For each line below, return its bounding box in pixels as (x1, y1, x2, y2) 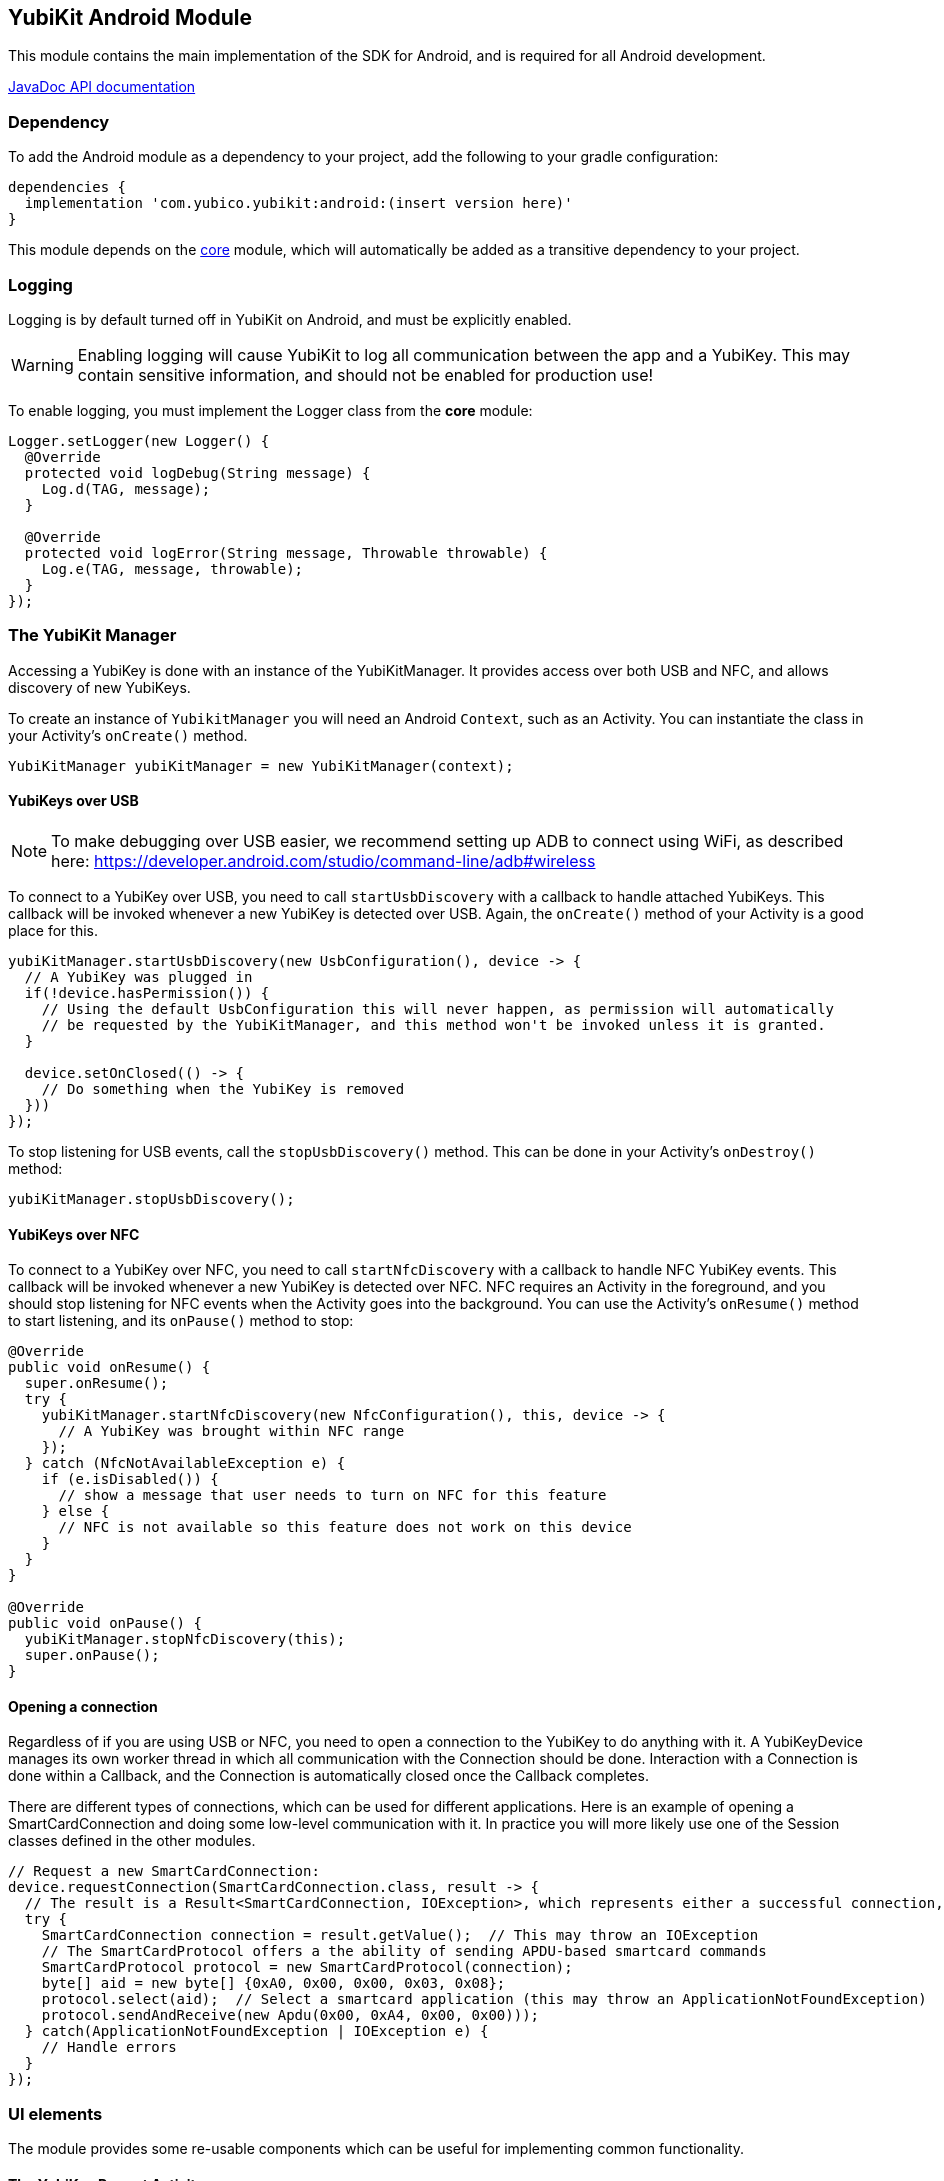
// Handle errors (41, 2039, 177, 2056)
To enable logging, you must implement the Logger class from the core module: (8, 401, 533, 419)
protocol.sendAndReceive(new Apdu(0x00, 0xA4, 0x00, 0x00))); (41, 2007, 540, 2024)
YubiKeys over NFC (8, 1225, 140, 1243)
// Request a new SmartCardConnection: (8, 1863, 320, 1880)
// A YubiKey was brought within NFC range (58, 1423, 405, 1440)
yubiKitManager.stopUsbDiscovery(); (8, 1190, 295, 1207)
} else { (41, 1503, 110, 1520)
